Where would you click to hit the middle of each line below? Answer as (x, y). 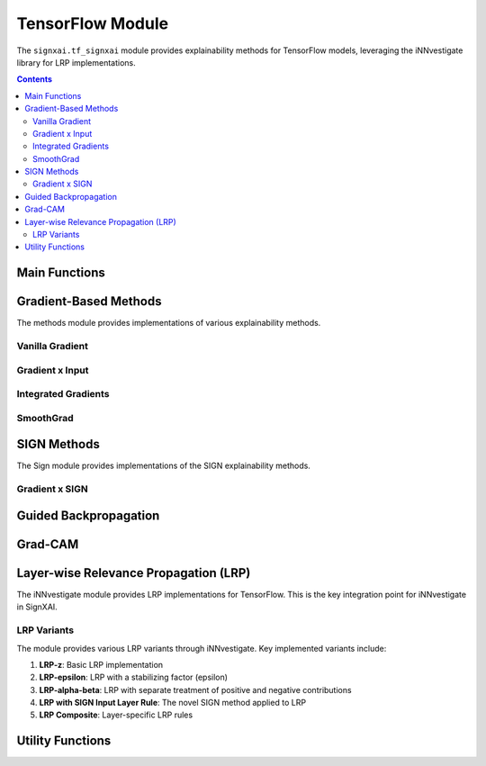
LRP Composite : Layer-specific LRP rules (116, 715)
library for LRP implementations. (76, 62)
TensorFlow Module (93, 23)
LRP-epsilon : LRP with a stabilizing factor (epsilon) (134, 677)
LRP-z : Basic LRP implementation (101, 664)
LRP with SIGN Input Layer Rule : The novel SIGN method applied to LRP (172, 703)
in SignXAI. (37, 607)
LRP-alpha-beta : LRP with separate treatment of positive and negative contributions (195, 689)
